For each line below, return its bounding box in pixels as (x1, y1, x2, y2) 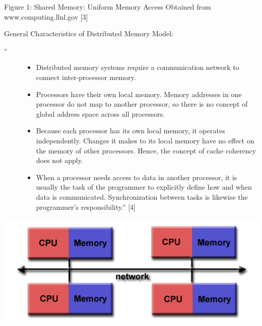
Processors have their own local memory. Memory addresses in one (36, 89, 242, 99)
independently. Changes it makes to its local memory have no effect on (36, 135, 254, 145)
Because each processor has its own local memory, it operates (36, 125, 225, 136)
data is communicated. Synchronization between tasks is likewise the (36, 191, 248, 202)
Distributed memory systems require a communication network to (36, 62, 239, 72)
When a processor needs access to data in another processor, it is (36, 172, 237, 182)
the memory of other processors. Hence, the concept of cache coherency (36, 145, 256, 155)
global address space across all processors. (36, 108, 165, 119)
